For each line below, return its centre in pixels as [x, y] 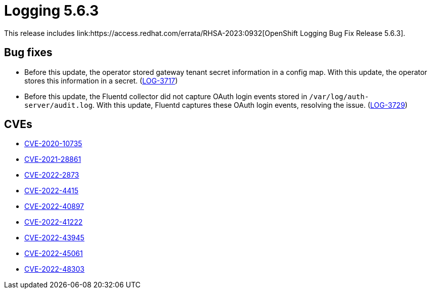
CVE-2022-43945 [54, 238]
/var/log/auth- [339, 96]
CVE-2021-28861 [53, 159]
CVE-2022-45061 [54, 254]
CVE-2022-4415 [51, 191]
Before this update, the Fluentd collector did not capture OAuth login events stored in [166, 96]
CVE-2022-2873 [52, 175]
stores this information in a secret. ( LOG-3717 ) [101, 80]
